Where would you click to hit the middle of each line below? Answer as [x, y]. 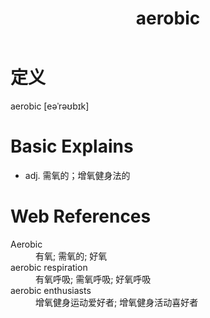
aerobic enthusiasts [51, 290]
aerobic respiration [49, 267]
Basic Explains [72, 146]
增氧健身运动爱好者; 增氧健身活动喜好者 [117, 302]
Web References [81, 216]
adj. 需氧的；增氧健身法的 [77, 175]
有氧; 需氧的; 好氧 [71, 256]
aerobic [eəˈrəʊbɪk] [50, 106]
